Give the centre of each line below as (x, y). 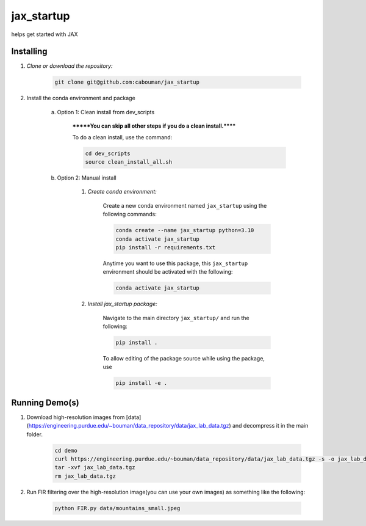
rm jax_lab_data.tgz (85, 476)
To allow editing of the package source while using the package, (184, 358)
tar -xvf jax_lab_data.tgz (95, 468)
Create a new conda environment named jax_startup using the (185, 205)
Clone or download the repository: (70, 66)
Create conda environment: (122, 192)
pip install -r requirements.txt (166, 247)
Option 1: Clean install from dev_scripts (106, 112)
